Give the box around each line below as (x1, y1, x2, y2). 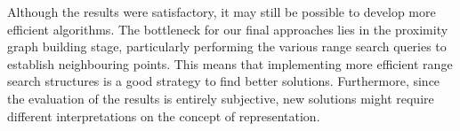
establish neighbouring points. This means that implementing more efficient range (7, 54, 453, 73)
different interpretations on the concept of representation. (7, 106, 320, 125)
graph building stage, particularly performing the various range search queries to (7, 37, 447, 56)
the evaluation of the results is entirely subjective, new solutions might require (7, 89, 434, 107)
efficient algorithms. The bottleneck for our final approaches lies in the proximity (7, 19, 448, 38)
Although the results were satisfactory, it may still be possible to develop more (7, 3, 436, 20)
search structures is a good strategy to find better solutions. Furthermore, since (7, 72, 440, 90)
